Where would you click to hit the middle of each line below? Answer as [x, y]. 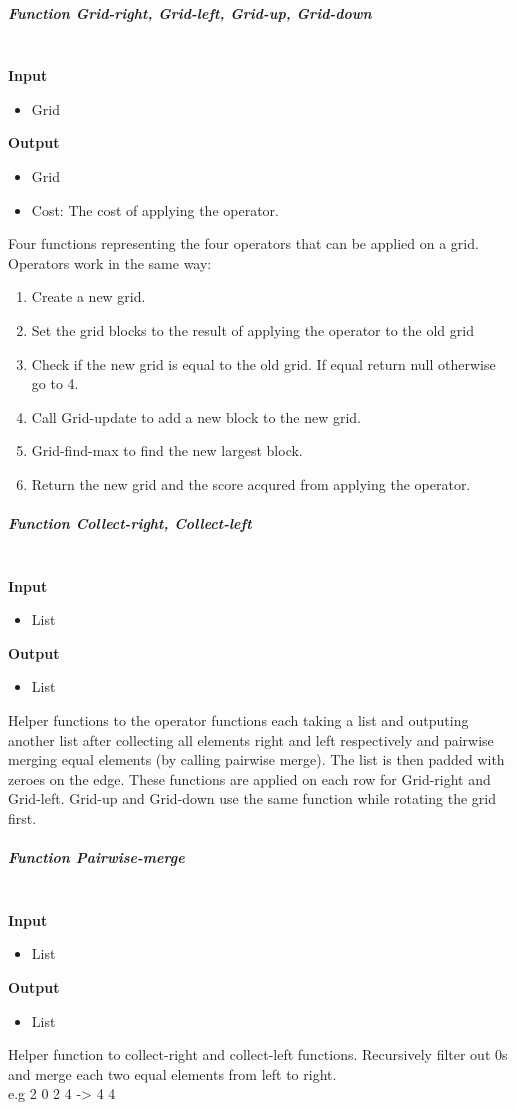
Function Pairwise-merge [96, 857]
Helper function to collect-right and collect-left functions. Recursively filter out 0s [258, 1054]
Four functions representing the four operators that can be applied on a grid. [243, 243]
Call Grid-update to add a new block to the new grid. [196, 416]
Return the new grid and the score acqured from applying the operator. [251, 483]
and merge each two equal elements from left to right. [172, 1073]
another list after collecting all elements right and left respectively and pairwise [251, 739]
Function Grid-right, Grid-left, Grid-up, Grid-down [190, 12]
